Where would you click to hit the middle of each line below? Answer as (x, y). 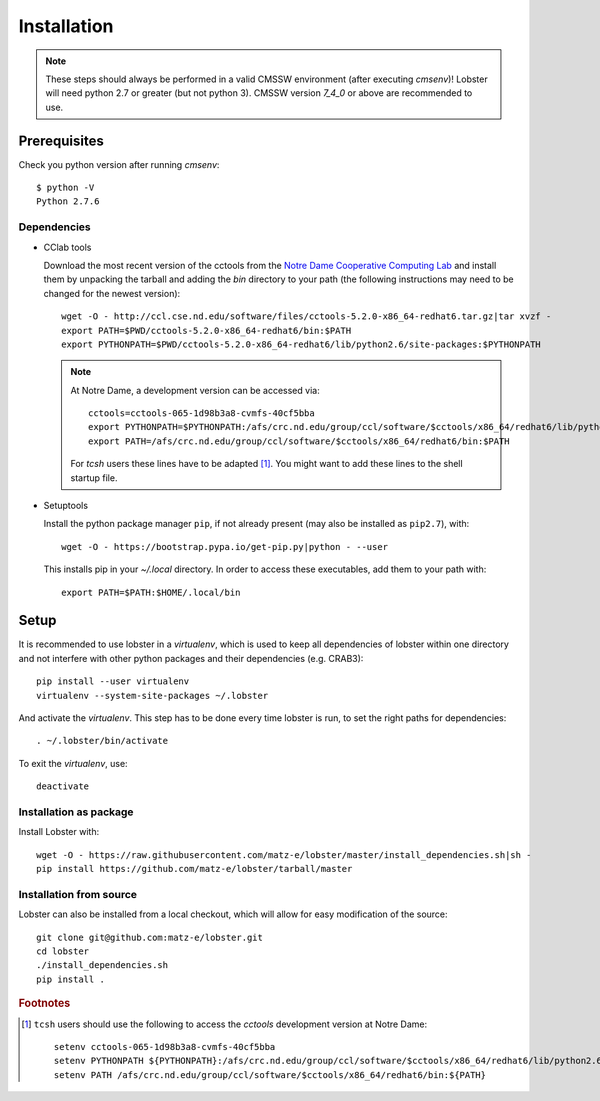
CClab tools (67, 247)
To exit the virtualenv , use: (73, 763)
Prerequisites (61, 140)
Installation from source (78, 894)
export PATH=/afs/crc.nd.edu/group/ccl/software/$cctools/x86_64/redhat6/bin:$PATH (299, 441)
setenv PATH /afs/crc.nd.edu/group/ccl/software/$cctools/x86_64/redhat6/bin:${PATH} (270, 1074)
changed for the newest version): (112, 293)
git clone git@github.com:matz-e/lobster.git (150, 937)
